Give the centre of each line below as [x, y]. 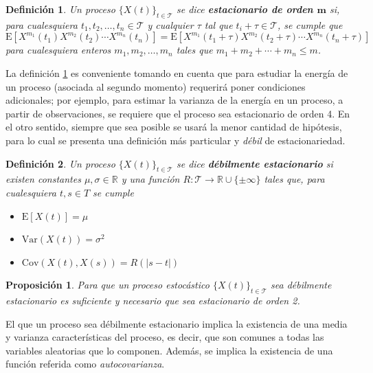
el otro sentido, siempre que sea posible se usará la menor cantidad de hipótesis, [174, 127]
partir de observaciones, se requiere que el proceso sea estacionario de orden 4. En [178, 113]
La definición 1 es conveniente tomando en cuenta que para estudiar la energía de [177, 72]
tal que [218, 24]
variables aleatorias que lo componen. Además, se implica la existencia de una [169, 350]
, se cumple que [310, 24]
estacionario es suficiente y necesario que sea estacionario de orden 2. [153, 301]
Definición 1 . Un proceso [60, 9]
